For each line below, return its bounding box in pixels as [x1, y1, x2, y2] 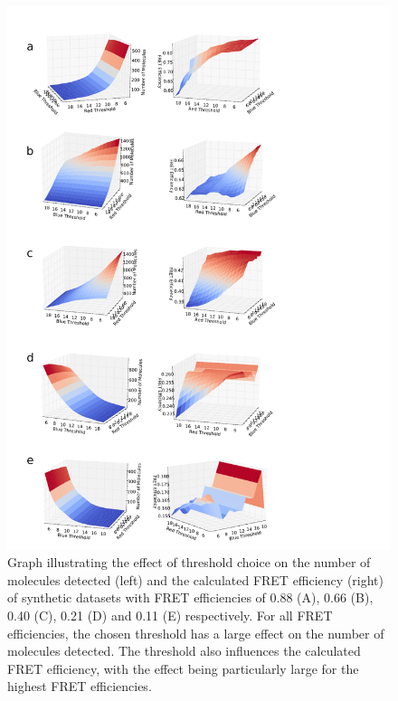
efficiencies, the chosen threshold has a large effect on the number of [7, 623, 384, 642]
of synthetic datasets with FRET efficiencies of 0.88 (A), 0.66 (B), [7, 588, 374, 607]
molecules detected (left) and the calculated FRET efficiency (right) [7, 570, 384, 589]
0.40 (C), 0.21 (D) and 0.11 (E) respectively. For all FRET [7, 606, 333, 625]
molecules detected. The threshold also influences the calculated [7, 641, 361, 660]
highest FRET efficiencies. [7, 677, 152, 696]
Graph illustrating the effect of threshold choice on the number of [7, 553, 371, 572]
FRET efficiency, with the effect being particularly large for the [7, 658, 359, 677]
